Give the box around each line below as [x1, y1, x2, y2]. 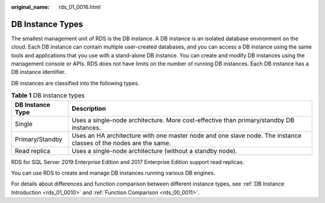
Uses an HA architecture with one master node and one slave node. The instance [71, 131, 302, 139]
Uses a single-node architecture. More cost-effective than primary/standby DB [71, 116, 295, 124]
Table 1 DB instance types [11, 91, 85, 100]
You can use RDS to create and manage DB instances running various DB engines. [11, 169, 215, 177]
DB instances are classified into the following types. [11, 79, 140, 86]
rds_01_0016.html [58, 4, 101, 10]
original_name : [11, 4, 50, 10]
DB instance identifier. [11, 68, 66, 76]
